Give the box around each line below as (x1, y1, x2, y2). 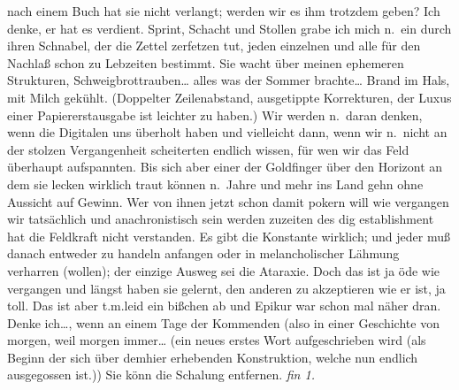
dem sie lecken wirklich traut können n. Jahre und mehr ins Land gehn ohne (7, 174, 424, 193)
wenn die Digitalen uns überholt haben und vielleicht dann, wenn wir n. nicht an (7, 123, 448, 141)
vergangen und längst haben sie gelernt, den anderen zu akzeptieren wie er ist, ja (7, 279, 446, 297)
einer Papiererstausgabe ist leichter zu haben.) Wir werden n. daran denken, (7, 105, 423, 124)
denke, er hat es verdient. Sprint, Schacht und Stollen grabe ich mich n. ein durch (7, 19, 452, 37)
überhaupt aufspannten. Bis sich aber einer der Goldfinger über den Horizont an (7, 157, 443, 176)
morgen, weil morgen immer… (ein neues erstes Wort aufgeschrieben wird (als (7, 331, 426, 349)
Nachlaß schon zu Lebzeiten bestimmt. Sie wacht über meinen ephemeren (7, 53, 404, 72)
